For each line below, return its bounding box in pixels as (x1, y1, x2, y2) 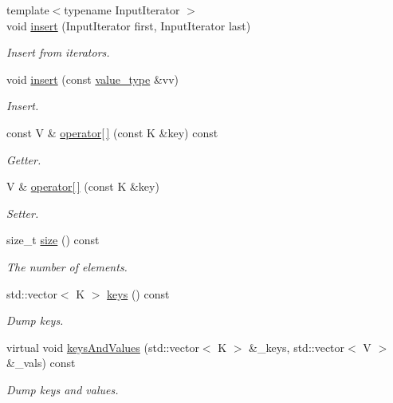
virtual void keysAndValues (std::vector (6, 338, 199, 355)
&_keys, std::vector (249, 338, 345, 355)
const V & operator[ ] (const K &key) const (6, 124, 218, 140)
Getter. (6, 151, 41, 168)
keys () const (107, 285, 170, 302)
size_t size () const (6, 231, 100, 248)
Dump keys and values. (6, 381, 119, 397)
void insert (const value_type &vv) (6, 70, 179, 87)
